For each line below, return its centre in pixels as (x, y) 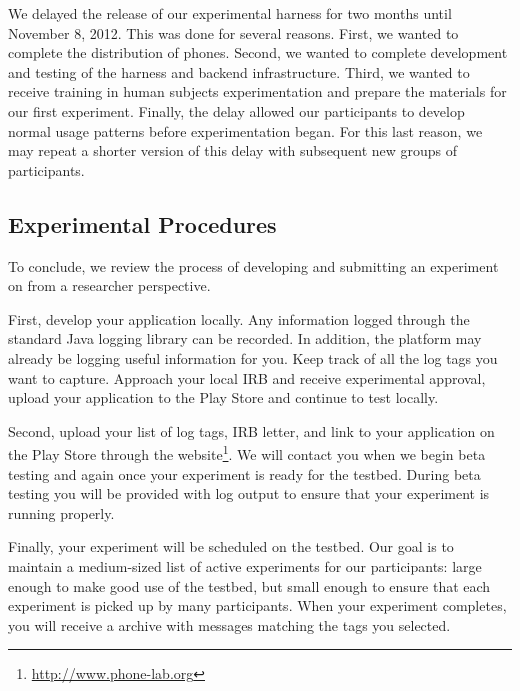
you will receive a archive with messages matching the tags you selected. (229, 624)
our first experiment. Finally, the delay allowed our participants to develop (236, 110)
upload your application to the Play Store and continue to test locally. (223, 397)
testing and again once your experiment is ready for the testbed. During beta (244, 473)
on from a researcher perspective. (109, 285)
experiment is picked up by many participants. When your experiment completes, (257, 605)
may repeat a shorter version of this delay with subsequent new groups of (233, 150)
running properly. (61, 512)
